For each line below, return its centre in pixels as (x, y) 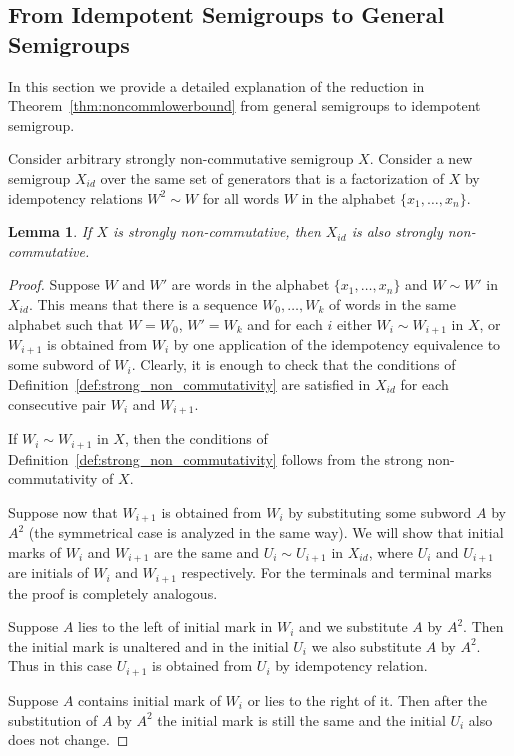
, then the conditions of (196, 438)
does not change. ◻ (68, 739)
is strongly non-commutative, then (217, 231)
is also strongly (397, 231)
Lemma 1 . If (50, 231)
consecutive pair (57, 403)
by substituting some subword (380, 511)
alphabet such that (66, 323)
